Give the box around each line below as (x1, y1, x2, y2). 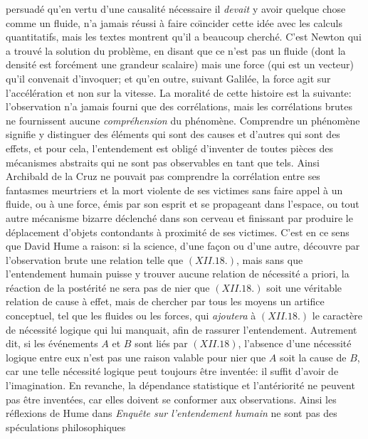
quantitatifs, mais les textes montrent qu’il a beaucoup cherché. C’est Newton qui (6, 29, 362, 44)
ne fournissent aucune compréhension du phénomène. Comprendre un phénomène (6, 112, 360, 127)
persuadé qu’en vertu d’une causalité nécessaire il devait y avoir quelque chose (6, 1, 346, 16)
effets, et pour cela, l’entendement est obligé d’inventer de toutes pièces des (6, 140, 334, 155)
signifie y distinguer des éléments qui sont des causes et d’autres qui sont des (6, 127, 340, 142)
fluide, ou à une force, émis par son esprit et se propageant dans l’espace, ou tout (6, 196, 359, 211)
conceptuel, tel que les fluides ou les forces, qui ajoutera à (6, 308, 256, 323)
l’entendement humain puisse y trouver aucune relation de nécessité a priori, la (6, 266, 349, 281)
